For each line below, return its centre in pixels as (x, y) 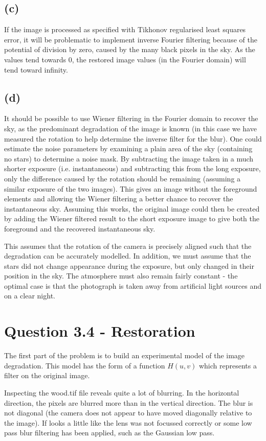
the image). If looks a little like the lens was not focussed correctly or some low (128, 422)
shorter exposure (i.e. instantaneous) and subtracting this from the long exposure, (132, 168)
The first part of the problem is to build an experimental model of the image (125, 355)
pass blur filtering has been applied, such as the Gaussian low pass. (109, 433)
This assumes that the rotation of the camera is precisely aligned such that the (128, 246)
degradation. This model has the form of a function (85, 365)
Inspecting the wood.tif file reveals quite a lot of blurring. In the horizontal (122, 392)
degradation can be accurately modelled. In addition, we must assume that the (128, 256)
